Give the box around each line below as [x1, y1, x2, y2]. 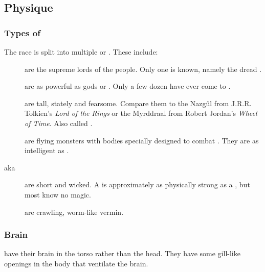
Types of [4, 26, 40, 39]
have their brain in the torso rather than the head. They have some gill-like [4, 248, 240, 259]
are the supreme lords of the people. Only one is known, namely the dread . [25, 63, 262, 74]
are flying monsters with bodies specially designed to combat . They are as [25, 135, 259, 145]
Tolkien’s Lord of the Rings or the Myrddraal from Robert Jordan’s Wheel [25, 108, 257, 118]
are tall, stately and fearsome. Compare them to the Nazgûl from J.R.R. [25, 97, 252, 108]
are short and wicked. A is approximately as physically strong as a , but [25, 179, 250, 190]
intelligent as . [25, 145, 69, 156]
